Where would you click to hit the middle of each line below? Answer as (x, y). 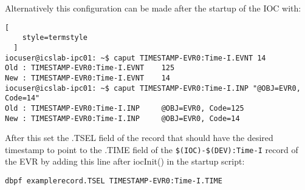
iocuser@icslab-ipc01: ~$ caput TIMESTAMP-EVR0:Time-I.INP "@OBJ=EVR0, (153, 88)
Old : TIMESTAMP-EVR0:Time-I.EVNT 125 (90, 68)
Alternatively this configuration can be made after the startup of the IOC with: (153, 8)
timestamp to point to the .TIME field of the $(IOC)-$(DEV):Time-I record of (152, 149)
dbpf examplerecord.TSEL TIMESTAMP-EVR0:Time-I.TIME (114, 181)
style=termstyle (55, 38)
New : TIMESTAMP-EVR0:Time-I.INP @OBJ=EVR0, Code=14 (122, 118)
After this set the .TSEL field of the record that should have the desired (139, 138)
